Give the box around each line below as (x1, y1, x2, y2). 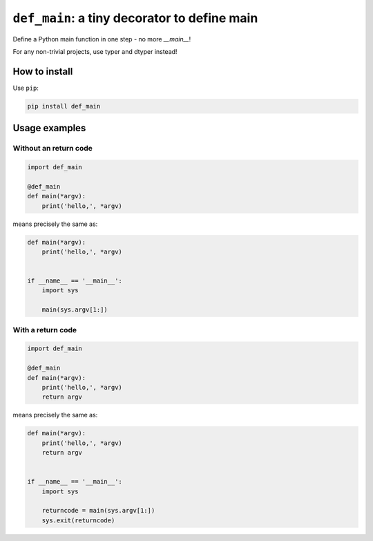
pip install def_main (27, 102, 101, 110)
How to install (12, 66, 73, 77)
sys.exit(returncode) (41, 516, 115, 524)
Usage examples (12, 122, 86, 134)
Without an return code (12, 144, 93, 153)
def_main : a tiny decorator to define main (12, 10, 258, 26)
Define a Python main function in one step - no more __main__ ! (12, 35, 191, 43)
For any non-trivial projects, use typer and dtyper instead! (12, 47, 178, 55)
